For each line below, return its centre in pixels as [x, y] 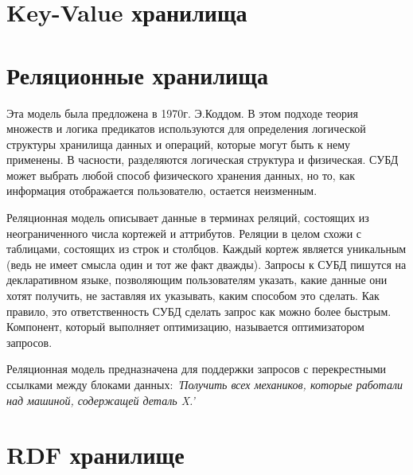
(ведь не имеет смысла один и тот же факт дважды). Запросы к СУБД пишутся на [206, 264]
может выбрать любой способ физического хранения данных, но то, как [181, 175]
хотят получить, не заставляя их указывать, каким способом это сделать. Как [193, 296]
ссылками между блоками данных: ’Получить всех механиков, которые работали [205, 384]
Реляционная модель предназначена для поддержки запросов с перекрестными [197, 369]
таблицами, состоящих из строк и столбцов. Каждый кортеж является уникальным [206, 249]
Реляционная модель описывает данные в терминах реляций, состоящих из [188, 218]
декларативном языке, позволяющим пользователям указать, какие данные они [197, 280]
